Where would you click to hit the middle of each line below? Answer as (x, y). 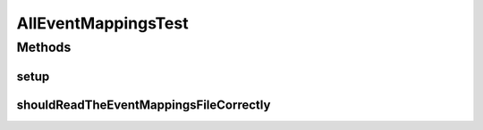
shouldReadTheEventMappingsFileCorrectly (144, 105)
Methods (44, 47)
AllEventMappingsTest (102, 23)
